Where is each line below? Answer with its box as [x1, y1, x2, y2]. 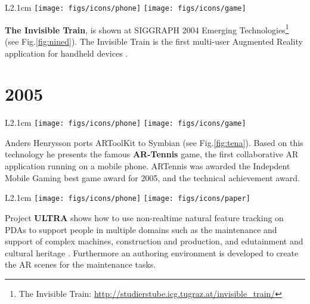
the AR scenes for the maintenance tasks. [5, 258, 156, 271]
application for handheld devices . [5, 46, 128, 59]
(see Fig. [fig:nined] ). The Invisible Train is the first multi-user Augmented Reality [5, 35, 303, 47]
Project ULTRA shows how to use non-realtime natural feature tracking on [5, 211, 284, 224]
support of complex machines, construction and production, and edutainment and [5, 235, 303, 247]
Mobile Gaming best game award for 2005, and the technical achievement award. [5, 171, 300, 184]
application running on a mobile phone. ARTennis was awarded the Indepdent [5, 160, 290, 172]
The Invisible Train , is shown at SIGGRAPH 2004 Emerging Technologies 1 [5, 21, 289, 36]
